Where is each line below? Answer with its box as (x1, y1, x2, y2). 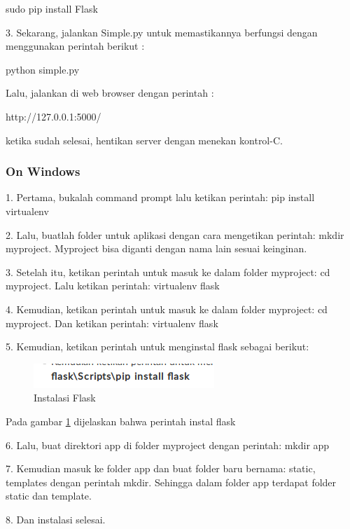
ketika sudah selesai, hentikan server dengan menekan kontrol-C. (6, 132, 283, 147)
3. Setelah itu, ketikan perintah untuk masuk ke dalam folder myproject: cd (6, 264, 330, 279)
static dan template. (6, 488, 92, 503)
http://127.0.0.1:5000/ (6, 109, 101, 123)
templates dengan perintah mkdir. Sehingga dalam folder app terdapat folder (6, 474, 337, 489)
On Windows (6, 163, 80, 180)
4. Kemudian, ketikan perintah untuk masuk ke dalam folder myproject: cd (6, 301, 328, 316)
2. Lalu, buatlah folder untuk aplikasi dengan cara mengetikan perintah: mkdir (6, 227, 344, 242)
